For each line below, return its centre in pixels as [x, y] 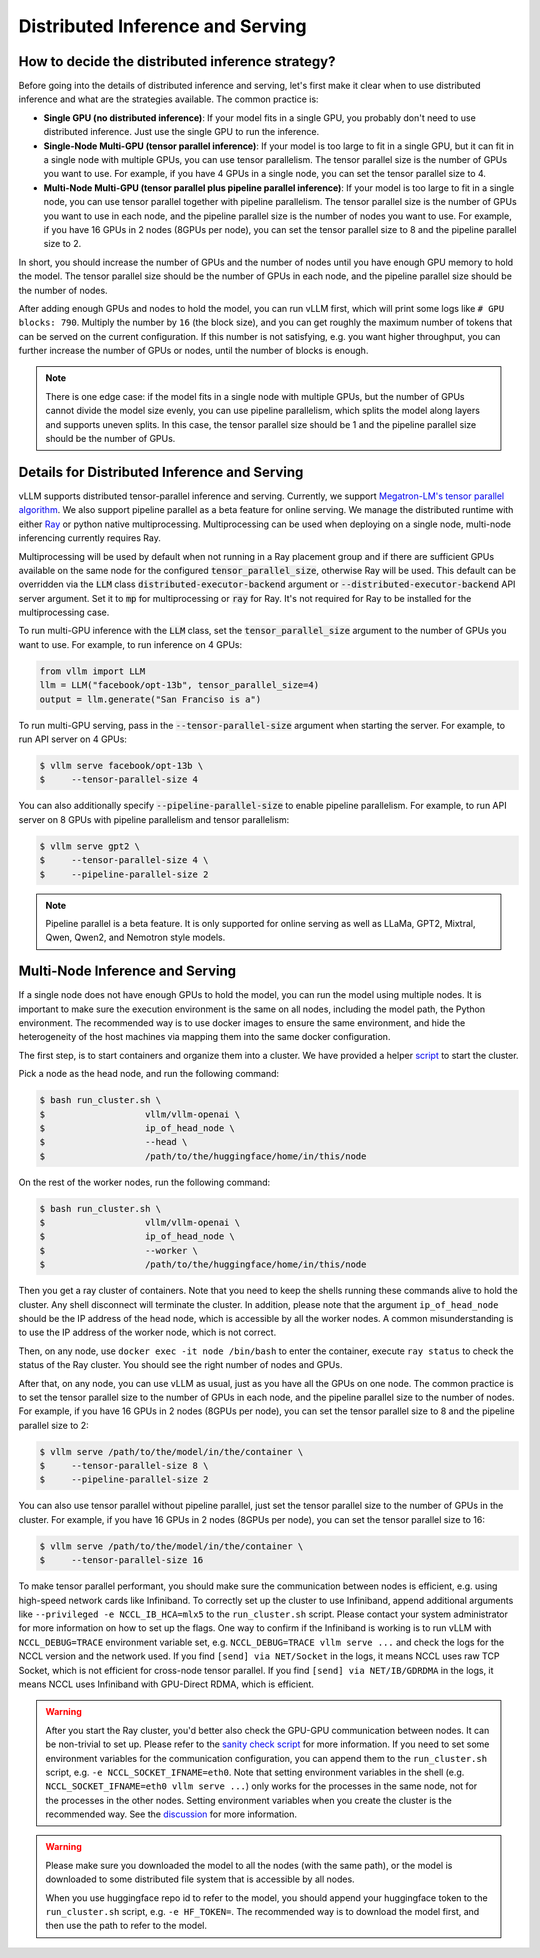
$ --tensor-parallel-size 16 [121, 1560]
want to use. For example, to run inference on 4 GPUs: [130, 644]
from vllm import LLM [92, 671]
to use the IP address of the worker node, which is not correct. [147, 1332]
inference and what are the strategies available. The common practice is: [168, 99]
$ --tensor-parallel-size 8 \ [124, 1466]
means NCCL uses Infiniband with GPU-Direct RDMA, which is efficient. [166, 1684]
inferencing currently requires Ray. [90, 538]
